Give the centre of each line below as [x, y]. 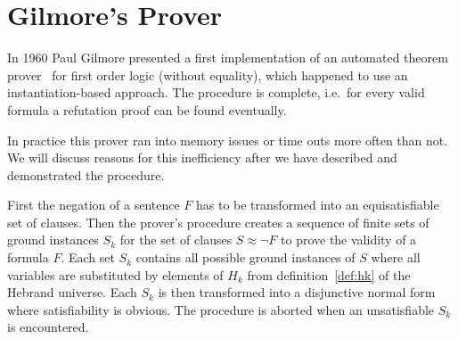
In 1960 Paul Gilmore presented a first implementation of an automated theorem [228, 58]
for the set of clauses [176, 240]
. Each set [88, 257]
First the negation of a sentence [94, 205]
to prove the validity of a [349, 240]
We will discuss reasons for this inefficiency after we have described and [202, 157]
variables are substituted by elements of [115, 274]
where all [396, 257]
